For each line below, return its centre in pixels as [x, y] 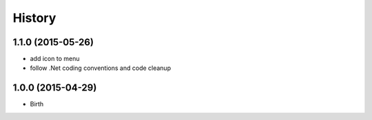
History [34, 18]
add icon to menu [55, 59]
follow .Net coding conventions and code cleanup [101, 68]
